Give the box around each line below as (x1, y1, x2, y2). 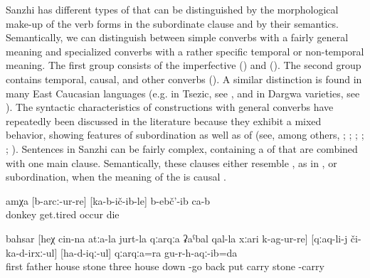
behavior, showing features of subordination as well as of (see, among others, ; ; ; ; (6, 127, 364, 142)
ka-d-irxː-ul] (6, 245, 58, 260)
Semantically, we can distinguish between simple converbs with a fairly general (6, 30, 349, 45)
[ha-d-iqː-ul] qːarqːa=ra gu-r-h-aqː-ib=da (60, 245, 238, 260)
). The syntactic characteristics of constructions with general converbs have (6, 100, 334, 114)
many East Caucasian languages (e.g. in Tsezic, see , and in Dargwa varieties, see (6, 85, 360, 100)
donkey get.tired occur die (6, 207, 120, 222)
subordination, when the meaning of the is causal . (6, 169, 226, 184)
